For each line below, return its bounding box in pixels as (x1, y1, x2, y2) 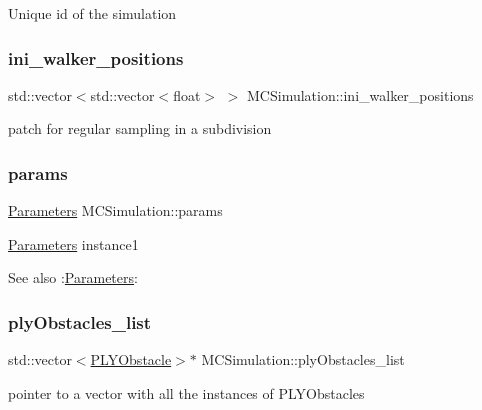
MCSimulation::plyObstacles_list (201, 349, 405, 370)
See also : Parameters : (8, 267, 138, 288)
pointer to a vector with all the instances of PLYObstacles (8, 382, 365, 403)
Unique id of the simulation (8, 3, 177, 23)
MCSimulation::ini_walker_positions (247, 84, 474, 105)
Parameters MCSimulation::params (8, 200, 223, 221)
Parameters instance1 (8, 233, 139, 254)
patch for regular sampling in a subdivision (8, 118, 272, 139)
